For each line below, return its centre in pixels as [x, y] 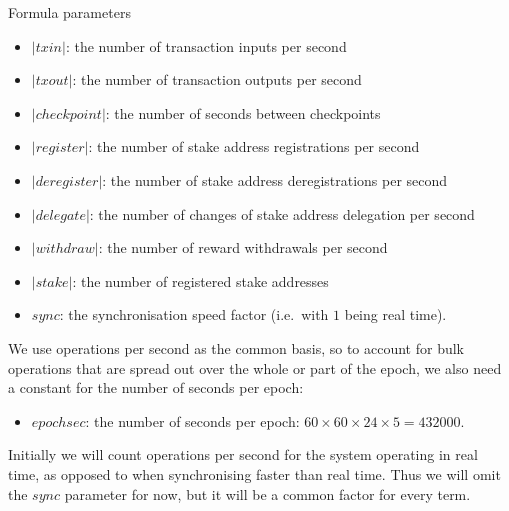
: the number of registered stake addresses [200, 280]
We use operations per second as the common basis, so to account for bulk [236, 347]
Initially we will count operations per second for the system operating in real [243, 454]
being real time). [395, 314]
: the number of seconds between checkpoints [243, 112]
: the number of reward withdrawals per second [243, 247]
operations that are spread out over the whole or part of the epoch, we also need [255, 367]
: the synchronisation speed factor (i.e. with [194, 314]
